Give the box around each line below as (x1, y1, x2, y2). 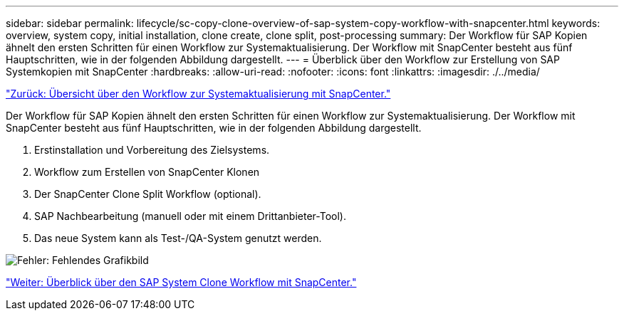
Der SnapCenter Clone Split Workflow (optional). (34, 188, 261, 200)
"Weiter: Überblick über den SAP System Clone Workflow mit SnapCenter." (6, 276, 357, 288)
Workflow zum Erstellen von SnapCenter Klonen (34, 166, 260, 178)
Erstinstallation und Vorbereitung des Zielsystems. (34, 144, 270, 156)
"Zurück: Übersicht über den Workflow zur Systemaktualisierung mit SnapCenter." (6, 88, 391, 100)
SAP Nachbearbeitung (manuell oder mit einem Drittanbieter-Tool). (34, 210, 346, 222)
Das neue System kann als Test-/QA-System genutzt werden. (34, 232, 322, 244)
